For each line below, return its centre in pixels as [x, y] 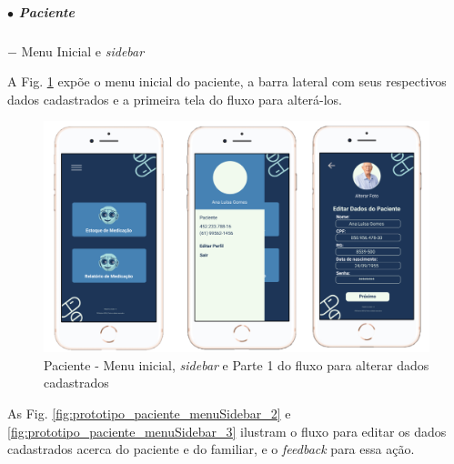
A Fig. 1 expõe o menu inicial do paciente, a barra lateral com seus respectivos [227, 81]
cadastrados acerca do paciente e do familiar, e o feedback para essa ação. [211, 449]
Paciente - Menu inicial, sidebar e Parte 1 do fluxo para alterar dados [237, 364]
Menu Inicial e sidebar [83, 50]
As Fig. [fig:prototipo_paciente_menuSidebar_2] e [149, 413]
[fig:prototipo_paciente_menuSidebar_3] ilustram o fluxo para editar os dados [227, 431]
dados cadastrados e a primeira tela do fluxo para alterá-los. [175, 99]
